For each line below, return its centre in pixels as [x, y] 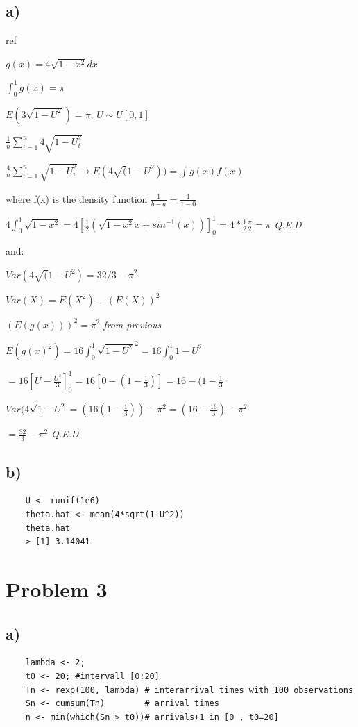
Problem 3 [57, 589]
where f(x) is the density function [77, 198]
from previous [133, 324]
